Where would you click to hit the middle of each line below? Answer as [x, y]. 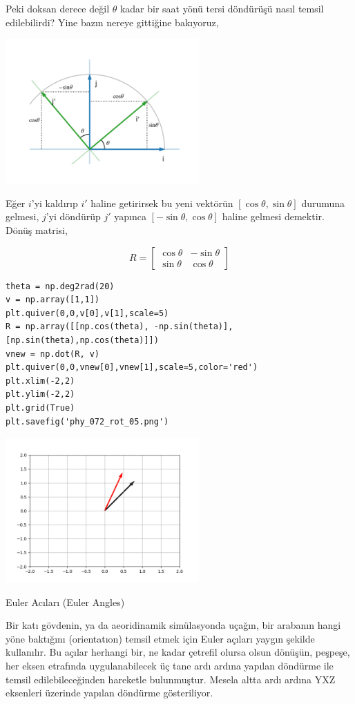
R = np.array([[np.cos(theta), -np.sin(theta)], [119, 327]
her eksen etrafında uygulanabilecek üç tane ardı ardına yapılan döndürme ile [170, 666]
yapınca [130, 216]
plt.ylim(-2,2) [40, 394]
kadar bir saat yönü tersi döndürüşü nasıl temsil [222, 8]
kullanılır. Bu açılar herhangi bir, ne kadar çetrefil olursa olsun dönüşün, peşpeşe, [178, 652]
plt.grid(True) [40, 408]
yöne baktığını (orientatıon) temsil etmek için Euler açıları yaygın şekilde [160, 638]
